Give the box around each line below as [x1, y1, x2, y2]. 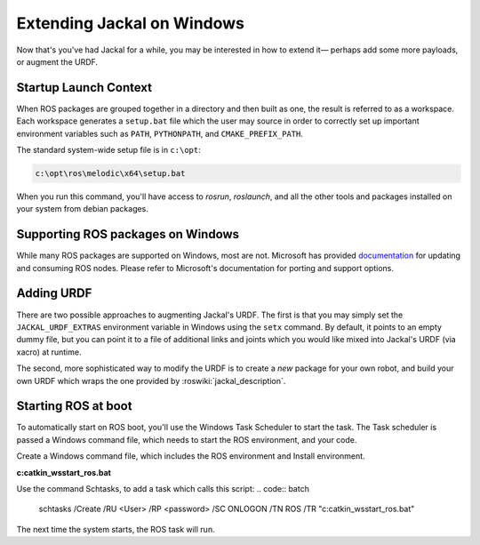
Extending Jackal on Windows [16, 13, 244, 33]
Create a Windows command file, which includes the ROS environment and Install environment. [16, 451, 365, 461]
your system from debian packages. [16, 204, 148, 214]
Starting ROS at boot [16, 398, 132, 413]
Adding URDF [16, 285, 92, 301]
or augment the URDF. [16, 56, 98, 67]
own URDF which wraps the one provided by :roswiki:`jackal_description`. [16, 375, 286, 386]
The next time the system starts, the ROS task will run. [16, 524, 215, 534]
